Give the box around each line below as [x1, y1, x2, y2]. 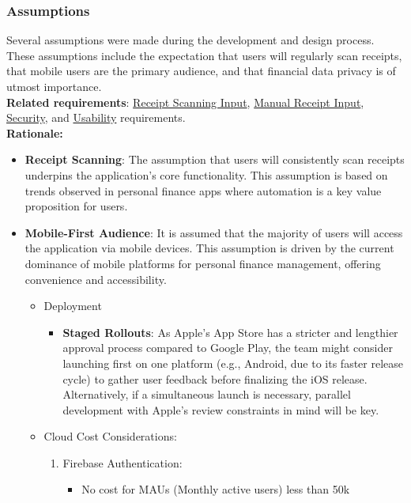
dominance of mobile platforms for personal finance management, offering [25, 255, 381, 271]
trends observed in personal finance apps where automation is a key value [25, 182, 382, 199]
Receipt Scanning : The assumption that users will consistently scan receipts [25, 151, 405, 168]
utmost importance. [6, 78, 102, 94]
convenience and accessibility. [25, 270, 167, 287]
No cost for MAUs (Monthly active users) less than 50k [81, 481, 350, 497]
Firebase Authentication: [62, 454, 183, 471]
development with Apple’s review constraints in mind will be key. [62, 401, 379, 418]
